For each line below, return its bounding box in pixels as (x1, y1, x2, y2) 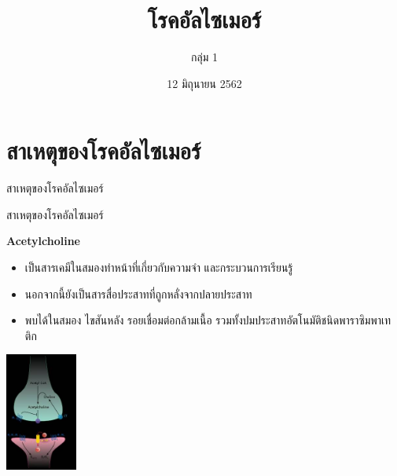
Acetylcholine (6, 233, 80, 249)
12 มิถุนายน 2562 (167, 75, 242, 91)
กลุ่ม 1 (191, 49, 218, 65)
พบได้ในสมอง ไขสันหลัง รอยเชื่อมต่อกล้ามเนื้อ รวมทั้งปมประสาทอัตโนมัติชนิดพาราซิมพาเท (24, 312, 391, 328)
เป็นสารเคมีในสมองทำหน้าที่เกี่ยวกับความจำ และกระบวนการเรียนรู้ (24, 259, 293, 276)
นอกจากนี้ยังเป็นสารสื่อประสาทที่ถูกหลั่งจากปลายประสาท (24, 285, 252, 302)
